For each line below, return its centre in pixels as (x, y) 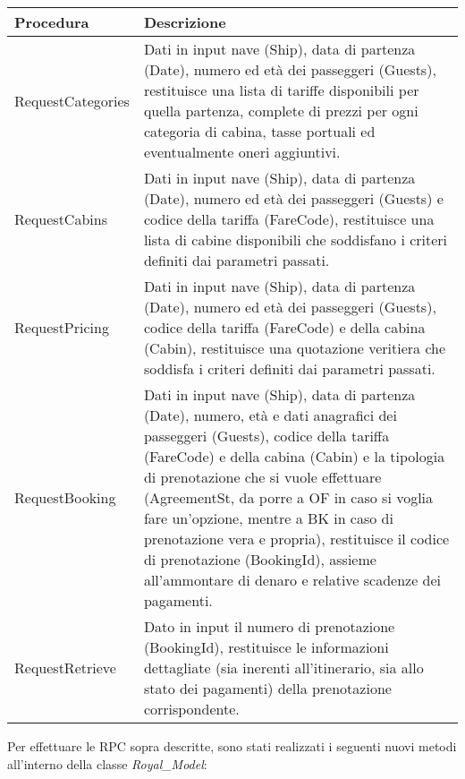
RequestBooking (65, 497)
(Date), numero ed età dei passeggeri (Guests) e (293, 198)
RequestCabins (61, 219)
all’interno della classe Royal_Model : (107, 763)
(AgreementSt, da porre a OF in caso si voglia (288, 497)
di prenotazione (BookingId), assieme (260, 559)
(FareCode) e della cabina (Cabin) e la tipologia (294, 456)
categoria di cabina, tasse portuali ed (259, 131)
